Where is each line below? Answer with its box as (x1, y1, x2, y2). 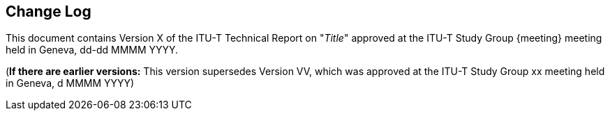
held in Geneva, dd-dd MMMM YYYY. (6, 44, 179, 56)
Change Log (6, 3, 91, 20)
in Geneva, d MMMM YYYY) (6, 77, 135, 90)
